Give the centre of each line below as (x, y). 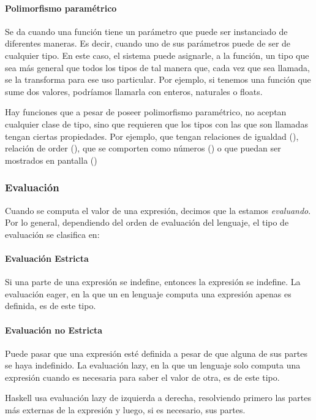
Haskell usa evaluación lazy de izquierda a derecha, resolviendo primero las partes (158, 398)
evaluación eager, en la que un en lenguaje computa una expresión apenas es (148, 293)
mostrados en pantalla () (51, 160)
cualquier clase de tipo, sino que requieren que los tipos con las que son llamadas (156, 124)
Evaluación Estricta (47, 258)
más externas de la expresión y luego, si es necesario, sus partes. (125, 410)
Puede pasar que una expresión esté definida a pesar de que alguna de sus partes (156, 353)
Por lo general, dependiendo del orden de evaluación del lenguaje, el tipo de (147, 222)
